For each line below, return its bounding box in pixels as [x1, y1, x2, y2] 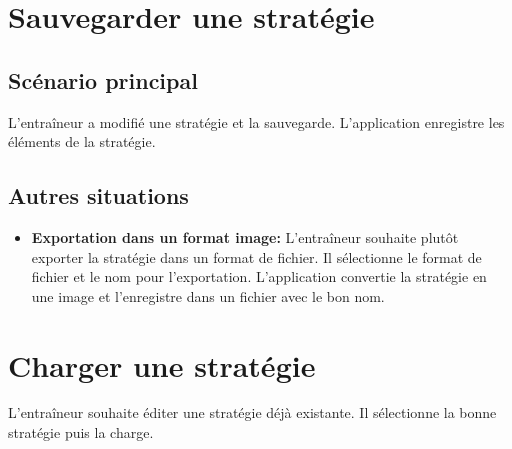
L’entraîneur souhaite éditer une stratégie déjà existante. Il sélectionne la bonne [8, 402, 497, 423]
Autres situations [8, 180, 189, 211]
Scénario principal [8, 64, 198, 95]
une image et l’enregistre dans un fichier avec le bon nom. [31, 285, 385, 306]
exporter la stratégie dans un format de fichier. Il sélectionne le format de [31, 246, 482, 267]
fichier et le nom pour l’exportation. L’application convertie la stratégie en [31, 266, 487, 287]
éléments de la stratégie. [8, 131, 156, 152]
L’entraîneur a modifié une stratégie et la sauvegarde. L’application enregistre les [8, 111, 505, 132]
